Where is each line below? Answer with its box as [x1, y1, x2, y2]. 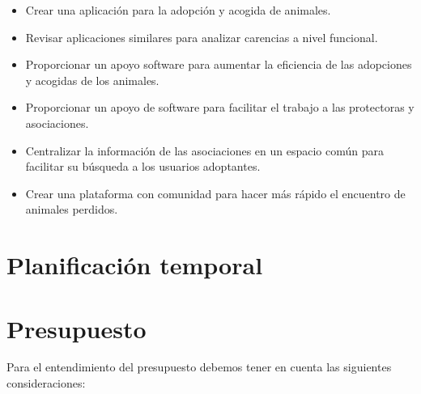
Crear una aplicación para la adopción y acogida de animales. [25, 2, 331, 18]
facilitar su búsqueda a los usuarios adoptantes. [25, 158, 261, 175]
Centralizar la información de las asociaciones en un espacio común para [25, 142, 385, 159]
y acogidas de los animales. [25, 71, 159, 88]
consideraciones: [6, 375, 86, 392]
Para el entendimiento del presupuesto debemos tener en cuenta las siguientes [6, 358, 392, 375]
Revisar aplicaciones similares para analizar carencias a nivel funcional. [25, 28, 378, 45]
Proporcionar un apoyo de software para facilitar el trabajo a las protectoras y [25, 99, 415, 116]
